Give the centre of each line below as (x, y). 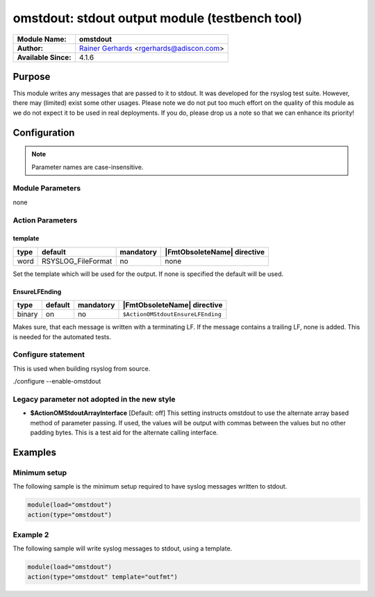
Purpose (32, 76)
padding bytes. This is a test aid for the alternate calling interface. (124, 432)
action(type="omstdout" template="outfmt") (103, 576)
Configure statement (49, 354)
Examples (35, 452)
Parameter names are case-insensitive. (87, 167)
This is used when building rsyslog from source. (82, 368)
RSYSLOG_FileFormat (77, 261)
